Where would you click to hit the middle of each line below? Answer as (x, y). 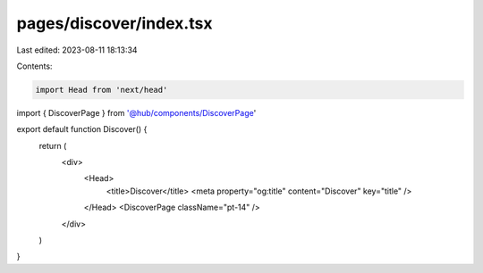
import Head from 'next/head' (102, 90)
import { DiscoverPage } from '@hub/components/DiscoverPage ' (136, 112)
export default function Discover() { (82, 129)
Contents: (34, 66)
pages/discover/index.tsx (114, 23)
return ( (53, 145)
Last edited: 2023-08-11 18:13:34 (77, 50)
